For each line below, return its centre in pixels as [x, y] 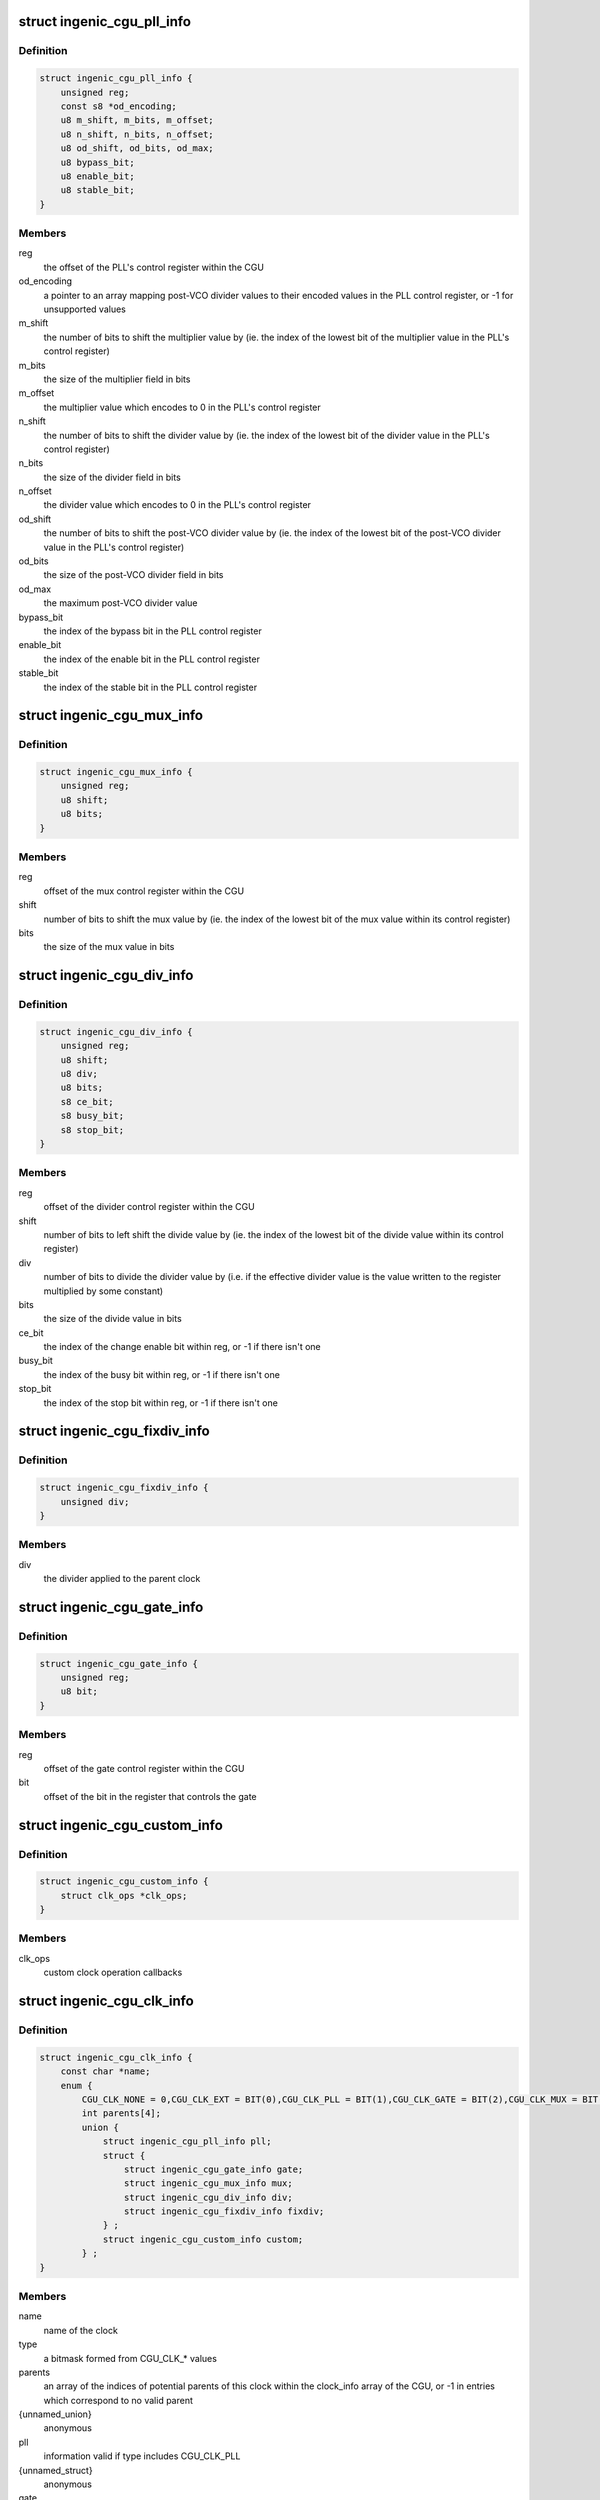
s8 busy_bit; [92, 1116]
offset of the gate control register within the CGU [144, 1768]
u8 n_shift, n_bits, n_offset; [137, 134]
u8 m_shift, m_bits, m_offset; [137, 120]
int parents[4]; [121, 2113]
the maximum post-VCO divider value [120, 603]
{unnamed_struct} [56, 2470]
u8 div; [79, 1074]
